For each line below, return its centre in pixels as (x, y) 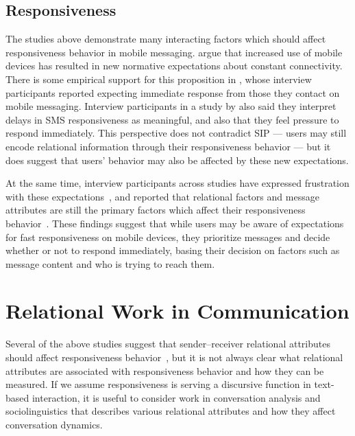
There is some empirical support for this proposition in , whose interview (159, 79)
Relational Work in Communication (177, 311)
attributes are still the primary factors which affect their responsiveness (156, 210)
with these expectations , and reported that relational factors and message (162, 196)
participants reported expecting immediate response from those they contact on (173, 92)
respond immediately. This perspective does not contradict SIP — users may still (176, 133)
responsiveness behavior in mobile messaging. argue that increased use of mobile (174, 52)
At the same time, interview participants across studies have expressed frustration (177, 183)
